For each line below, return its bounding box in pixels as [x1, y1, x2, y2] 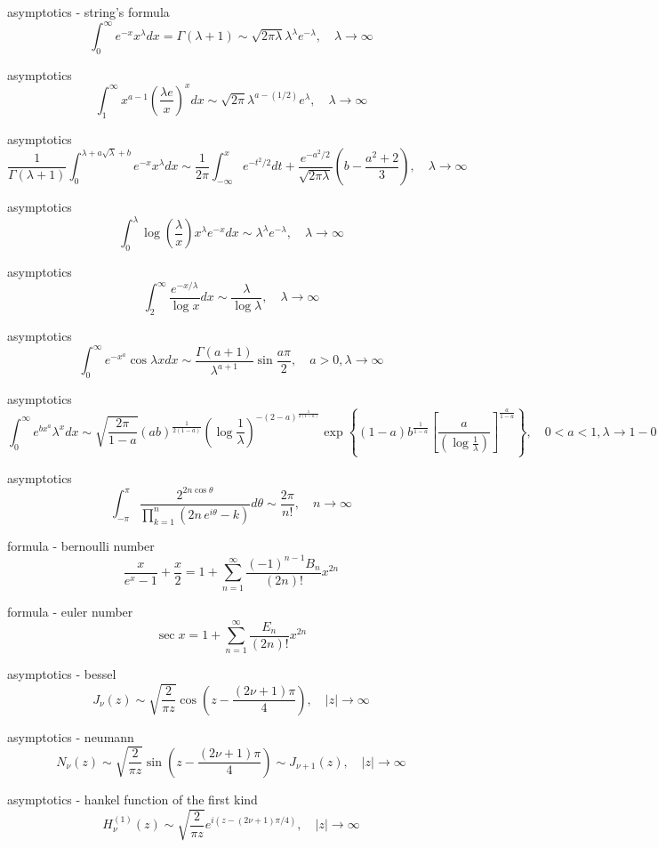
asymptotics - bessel [7, 665, 116, 683]
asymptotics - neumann [7, 727, 134, 746]
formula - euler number [7, 602, 133, 620]
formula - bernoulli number [7, 536, 155, 554]
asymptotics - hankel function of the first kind [7, 789, 258, 808]
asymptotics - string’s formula [7, 3, 170, 20]
